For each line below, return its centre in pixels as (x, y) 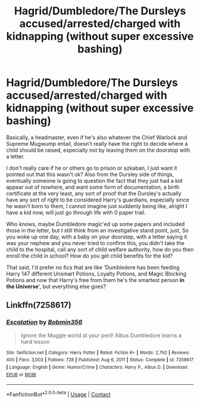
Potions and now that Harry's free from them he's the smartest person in (95, 280)
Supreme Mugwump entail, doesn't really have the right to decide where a (97, 143)
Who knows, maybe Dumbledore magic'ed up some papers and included (96, 224)
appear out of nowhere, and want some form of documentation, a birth (93, 187)
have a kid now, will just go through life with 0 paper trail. (76, 212)
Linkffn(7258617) (39, 305)
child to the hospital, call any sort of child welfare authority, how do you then (100, 249)
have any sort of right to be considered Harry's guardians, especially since (98, 200)
